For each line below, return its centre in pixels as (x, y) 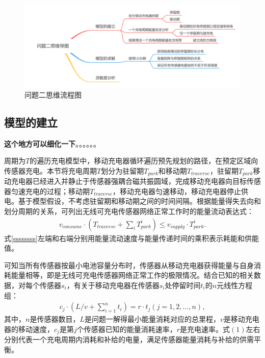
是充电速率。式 (205, 329)
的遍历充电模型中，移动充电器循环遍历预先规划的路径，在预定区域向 (144, 161)
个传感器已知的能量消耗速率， (127, 329)
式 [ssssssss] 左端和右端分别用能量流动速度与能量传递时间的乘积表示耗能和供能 (131, 238)
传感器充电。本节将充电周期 (50, 170)
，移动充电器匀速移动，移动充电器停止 (177, 191)
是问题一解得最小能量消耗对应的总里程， (152, 319)
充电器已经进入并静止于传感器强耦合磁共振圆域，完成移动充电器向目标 (129, 181)
